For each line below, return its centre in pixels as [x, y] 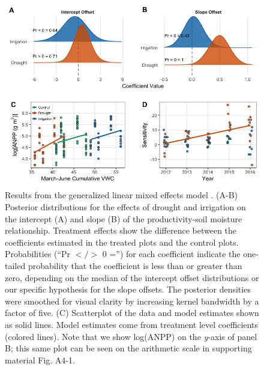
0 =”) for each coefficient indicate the [171, 254]
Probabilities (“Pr [38, 254]
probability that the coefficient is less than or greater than [135, 265]
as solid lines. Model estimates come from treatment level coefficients [132, 324]
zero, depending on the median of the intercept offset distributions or [132, 277]
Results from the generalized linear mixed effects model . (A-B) [121, 195]
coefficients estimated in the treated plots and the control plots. [122, 242]
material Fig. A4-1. [40, 359]
